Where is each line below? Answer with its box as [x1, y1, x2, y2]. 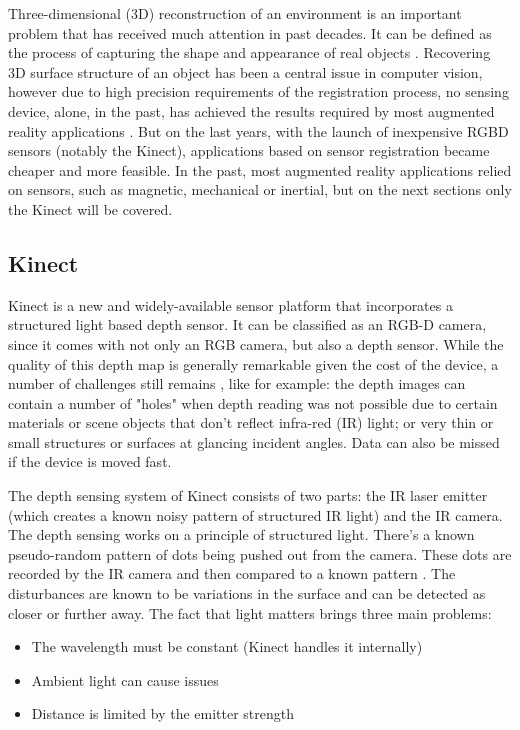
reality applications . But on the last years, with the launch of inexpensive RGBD [8, 120, 509, 141]
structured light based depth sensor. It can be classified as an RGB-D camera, [8, 314, 487, 335]
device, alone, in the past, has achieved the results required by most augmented [8, 100, 495, 121]
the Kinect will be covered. [8, 198, 173, 219]
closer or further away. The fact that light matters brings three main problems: [8, 602, 492, 623]
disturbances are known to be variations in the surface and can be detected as [8, 583, 486, 604]
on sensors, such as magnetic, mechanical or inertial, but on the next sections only [8, 179, 512, 200]
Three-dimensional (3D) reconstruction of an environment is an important [8, 3, 462, 23]
